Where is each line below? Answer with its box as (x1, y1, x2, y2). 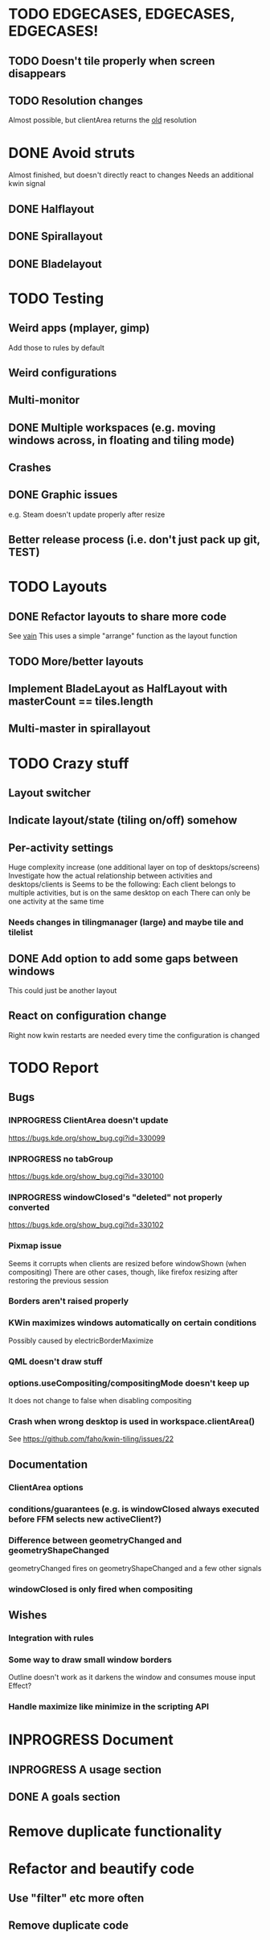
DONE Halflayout (8, 202, 95, 216)
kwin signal (8, 179, 46, 189)
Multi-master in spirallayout (8, 722, 151, 736)
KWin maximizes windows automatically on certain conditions (8, 1317, 257, 1328)
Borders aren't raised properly (8, 1295, 129, 1306)
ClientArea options (8, 1481, 84, 1493)
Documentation (8, 1457, 88, 1471)
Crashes (8, 461, 52, 475)
